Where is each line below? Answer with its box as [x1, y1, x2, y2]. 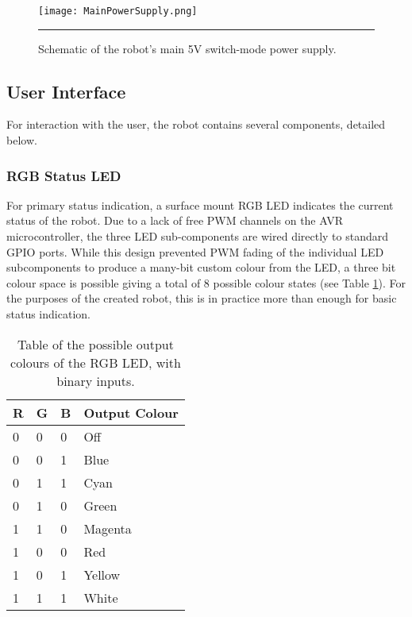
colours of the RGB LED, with [10, 353, 181, 372]
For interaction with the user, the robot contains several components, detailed [6, 116, 386, 133]
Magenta [83, 519, 132, 538]
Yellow [83, 565, 121, 584]
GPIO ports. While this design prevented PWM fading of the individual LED [6, 243, 384, 260]
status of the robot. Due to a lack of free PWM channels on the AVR [6, 212, 343, 229]
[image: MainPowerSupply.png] [38, 6, 198, 17]
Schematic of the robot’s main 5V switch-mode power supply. [38, 40, 337, 56]
